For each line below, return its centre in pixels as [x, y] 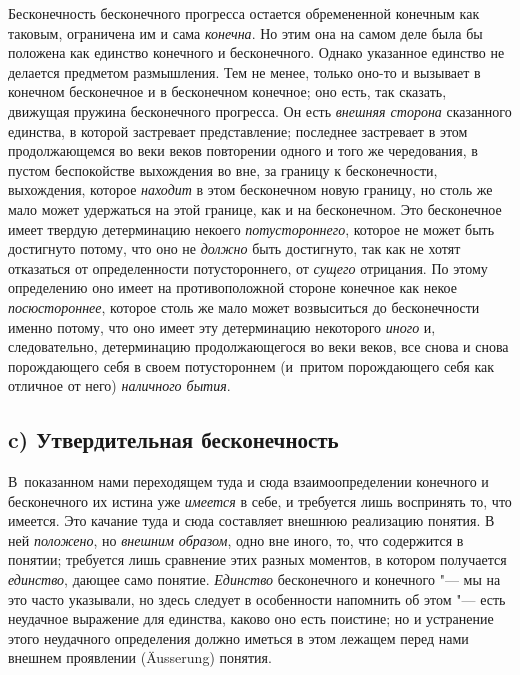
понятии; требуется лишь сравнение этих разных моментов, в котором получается [257, 559]
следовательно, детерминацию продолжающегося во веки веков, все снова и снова [258, 346]
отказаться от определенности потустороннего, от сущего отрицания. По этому [248, 267]
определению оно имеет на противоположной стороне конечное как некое [232, 287]
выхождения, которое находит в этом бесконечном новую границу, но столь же [250, 189]
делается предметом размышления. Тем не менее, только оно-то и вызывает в [244, 71]
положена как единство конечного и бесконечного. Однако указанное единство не [256, 52]
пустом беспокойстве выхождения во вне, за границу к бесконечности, [223, 169]
